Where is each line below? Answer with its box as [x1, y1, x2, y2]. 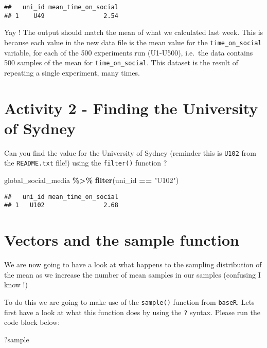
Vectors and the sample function [4, 229, 239, 250]
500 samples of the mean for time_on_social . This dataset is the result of [4, 57, 239, 68]
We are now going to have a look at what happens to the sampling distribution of [4, 259, 262, 270]
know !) [4, 279, 28, 290]
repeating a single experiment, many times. [4, 67, 140, 78]
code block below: [4, 317, 60, 327]
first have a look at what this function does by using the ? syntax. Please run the [4, 306, 260, 317]
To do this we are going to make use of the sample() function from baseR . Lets [4, 296, 255, 307]
